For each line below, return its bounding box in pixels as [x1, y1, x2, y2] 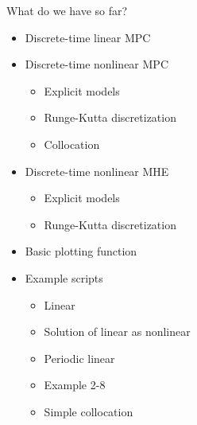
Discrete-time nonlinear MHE [25, 162, 169, 179]
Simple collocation [44, 403, 133, 419]
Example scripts [25, 269, 103, 286]
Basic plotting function [25, 243, 137, 259]
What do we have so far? [6, 2, 128, 18]
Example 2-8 [44, 376, 106, 393]
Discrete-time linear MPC [25, 29, 151, 45]
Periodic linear [44, 349, 115, 366]
